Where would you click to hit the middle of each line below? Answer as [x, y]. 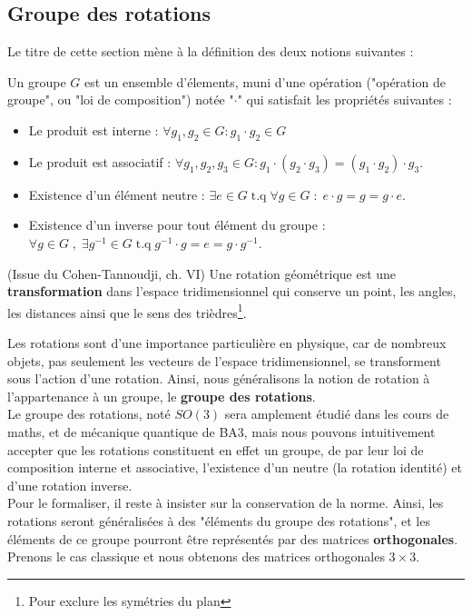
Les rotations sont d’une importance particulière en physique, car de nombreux [227, 343]
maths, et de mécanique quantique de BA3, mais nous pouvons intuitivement [221, 431]
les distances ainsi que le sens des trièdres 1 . [127, 311]
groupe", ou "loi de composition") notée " [121, 99]
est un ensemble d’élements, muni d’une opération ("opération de [265, 81]
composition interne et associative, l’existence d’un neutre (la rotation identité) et [235, 467]
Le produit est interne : [93, 129]
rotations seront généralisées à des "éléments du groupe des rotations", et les [219, 520]
